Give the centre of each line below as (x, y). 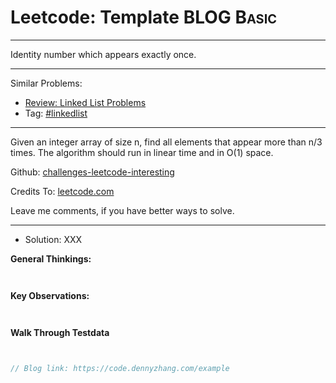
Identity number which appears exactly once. (103, 54)
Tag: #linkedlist (56, 113)
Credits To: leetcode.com (62, 191)
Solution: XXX (53, 239)
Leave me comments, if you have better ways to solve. (122, 210)
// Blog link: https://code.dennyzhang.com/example (120, 368)
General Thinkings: (51, 258)
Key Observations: (50, 295)
